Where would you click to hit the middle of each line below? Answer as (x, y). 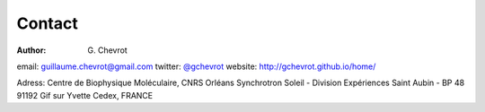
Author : (31, 50)
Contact (47, 23)
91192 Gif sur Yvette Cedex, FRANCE (84, 95)
